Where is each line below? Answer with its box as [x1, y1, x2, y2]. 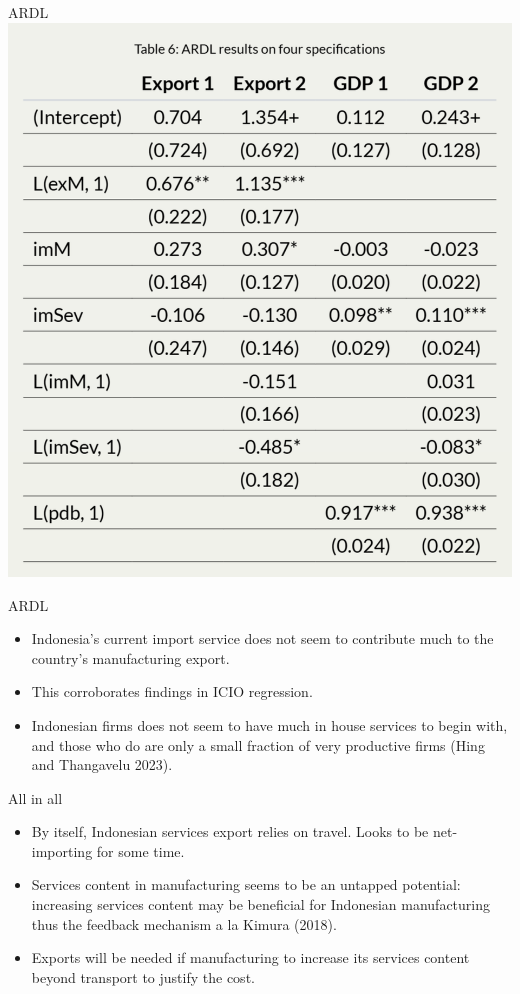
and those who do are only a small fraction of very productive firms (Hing [31, 734, 485, 755]
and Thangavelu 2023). [31, 754, 173, 775]
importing [31, 840, 93, 861]
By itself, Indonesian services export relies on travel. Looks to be [31, 821, 429, 842]
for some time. [96, 840, 185, 861]
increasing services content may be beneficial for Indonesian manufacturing [31, 894, 490, 915]
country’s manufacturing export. [31, 647, 230, 668]
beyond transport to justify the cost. [31, 966, 255, 987]
